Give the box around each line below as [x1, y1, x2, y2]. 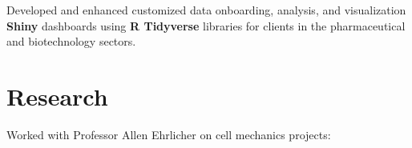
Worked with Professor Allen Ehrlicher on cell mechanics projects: [6, 126, 331, 142]
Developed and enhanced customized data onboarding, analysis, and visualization [6, 2, 406, 18]
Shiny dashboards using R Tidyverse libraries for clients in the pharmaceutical [6, 17, 406, 34]
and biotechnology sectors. [6, 33, 136, 50]
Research [6, 79, 108, 112]
